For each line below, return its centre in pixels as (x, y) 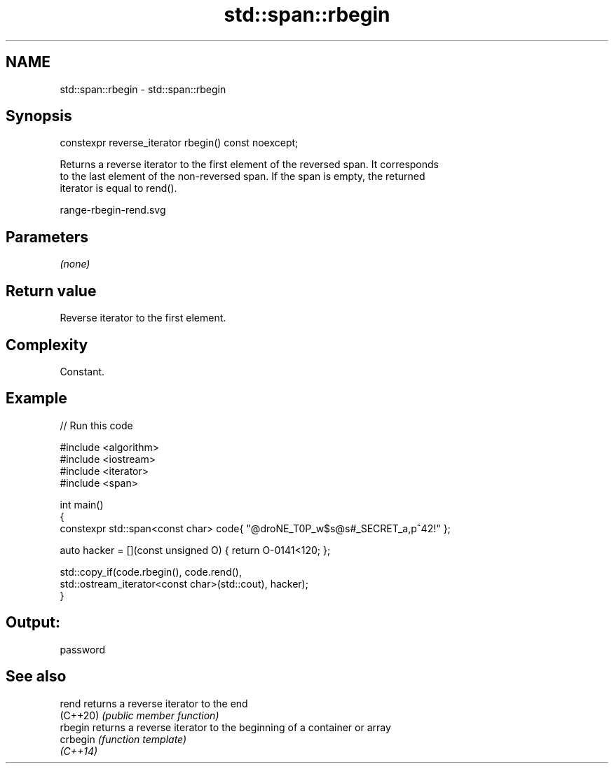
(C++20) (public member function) (139, 715)
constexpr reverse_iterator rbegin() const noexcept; (179, 143)
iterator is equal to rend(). (118, 188)
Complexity (47, 345)
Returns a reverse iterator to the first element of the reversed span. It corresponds (249, 165)
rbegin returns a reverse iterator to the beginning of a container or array (225, 727)
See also (36, 677)
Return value (51, 291)
